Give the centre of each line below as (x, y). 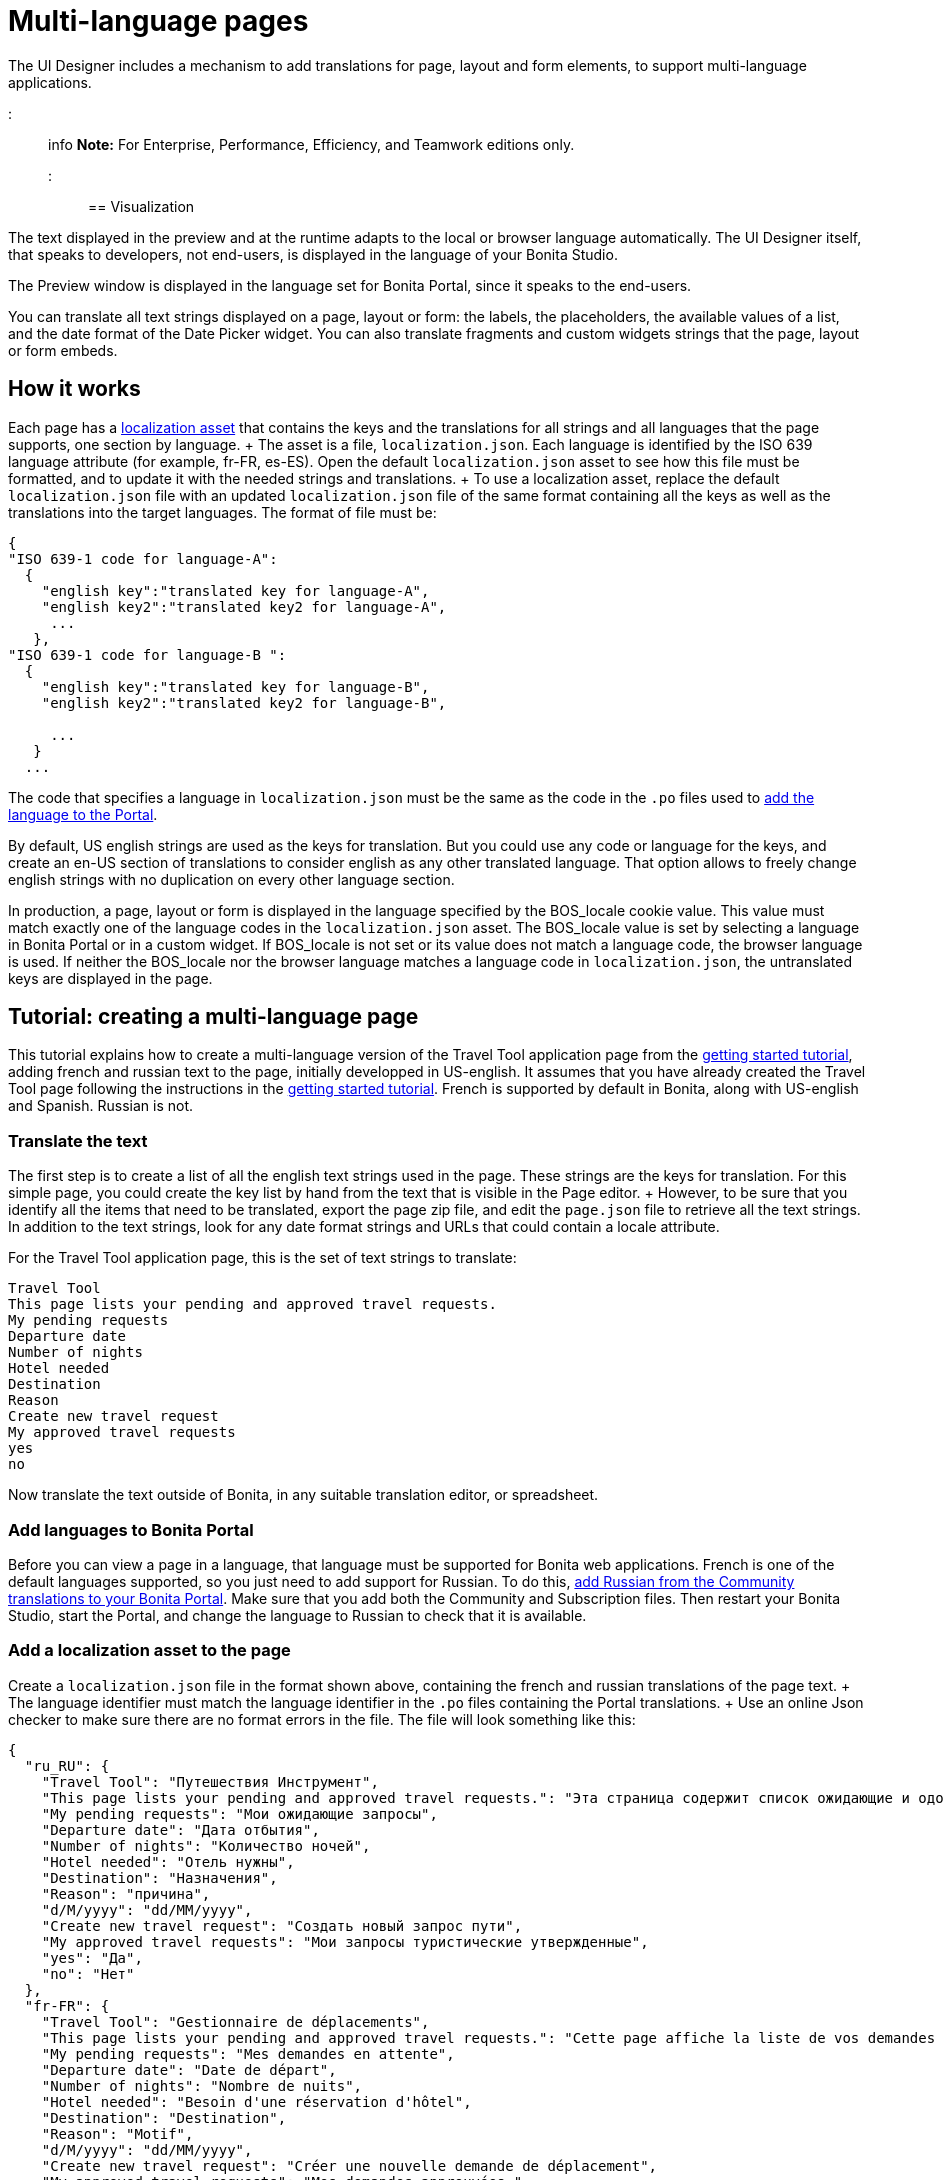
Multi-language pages (158, 21)
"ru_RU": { (67, 1765)
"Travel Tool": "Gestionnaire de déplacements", (235, 2021)
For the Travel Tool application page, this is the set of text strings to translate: (262, 1258)
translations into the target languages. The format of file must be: (222, 512)
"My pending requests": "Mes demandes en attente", (248, 2053)
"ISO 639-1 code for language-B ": (147, 654)
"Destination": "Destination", (164, 2117)
